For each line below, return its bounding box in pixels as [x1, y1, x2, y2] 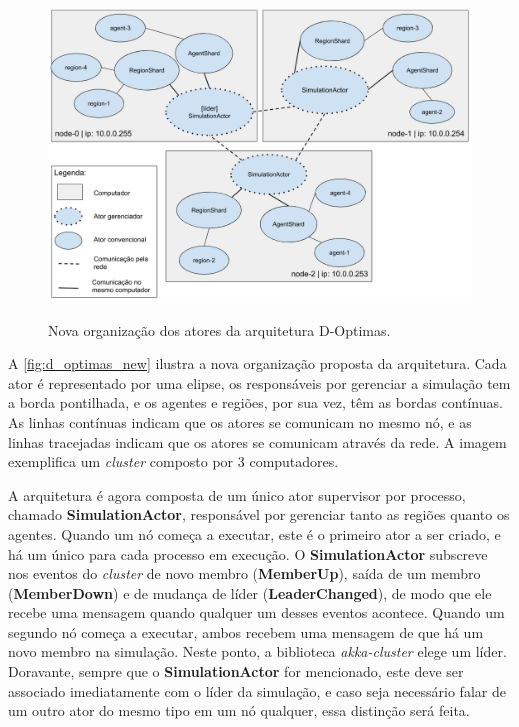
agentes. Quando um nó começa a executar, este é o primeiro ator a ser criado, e [8, 523, 501, 544]
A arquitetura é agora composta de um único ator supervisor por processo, [8, 484, 466, 505]
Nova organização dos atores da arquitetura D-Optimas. [48, 319, 391, 340]
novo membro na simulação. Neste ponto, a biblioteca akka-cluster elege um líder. [8, 641, 507, 662]
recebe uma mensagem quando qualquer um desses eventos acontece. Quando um [8, 602, 505, 623]
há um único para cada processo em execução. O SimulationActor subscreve [8, 543, 488, 564]
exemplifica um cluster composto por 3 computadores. [8, 451, 339, 472]
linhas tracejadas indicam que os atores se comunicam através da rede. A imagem [8, 431, 507, 452]
